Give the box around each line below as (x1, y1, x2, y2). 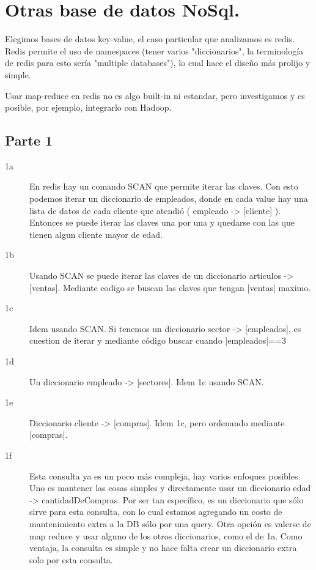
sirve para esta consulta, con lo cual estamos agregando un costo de (29, 505, 282, 518)
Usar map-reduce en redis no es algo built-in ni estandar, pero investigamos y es (5, 89, 305, 102)
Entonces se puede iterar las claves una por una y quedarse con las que (29, 216, 295, 229)
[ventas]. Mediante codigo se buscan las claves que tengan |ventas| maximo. (29, 281, 311, 294)
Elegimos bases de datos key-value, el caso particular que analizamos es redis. (5, 32, 295, 45)
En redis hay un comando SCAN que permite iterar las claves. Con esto (29, 180, 298, 193)
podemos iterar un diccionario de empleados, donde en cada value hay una (29, 192, 308, 205)
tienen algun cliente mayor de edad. (29, 228, 163, 240)
